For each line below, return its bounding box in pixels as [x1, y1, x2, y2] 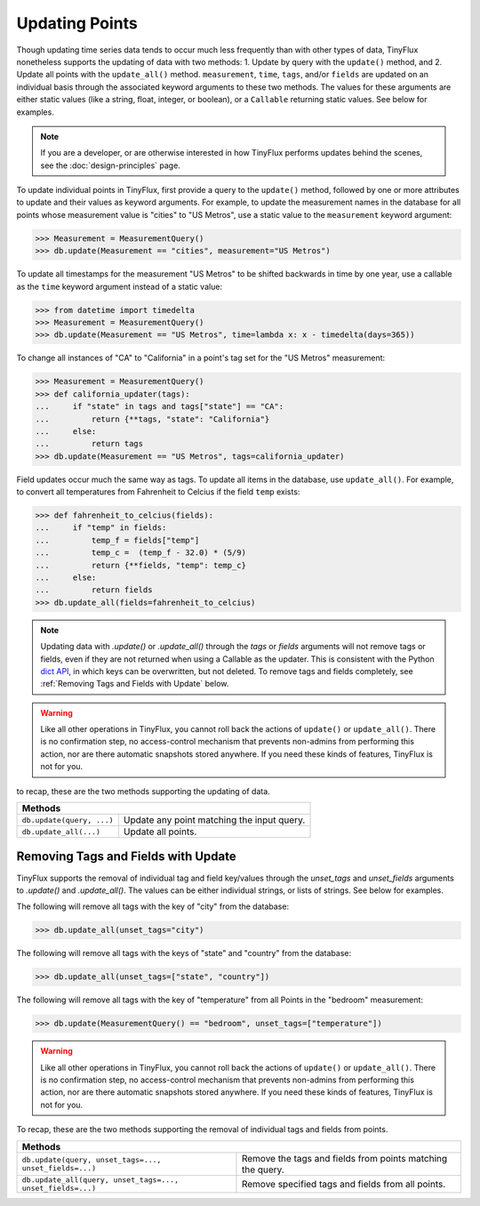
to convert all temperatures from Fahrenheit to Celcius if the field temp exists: [16, 486, 300, 497]
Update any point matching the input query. [123, 814, 306, 826]
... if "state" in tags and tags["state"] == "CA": [35, 401, 284, 412]
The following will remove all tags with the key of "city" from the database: [16, 901, 289, 912]
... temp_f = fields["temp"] [35, 535, 200, 545]
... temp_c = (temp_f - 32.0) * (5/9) [35, 548, 246, 558]
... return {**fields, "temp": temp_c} [35, 560, 246, 570]
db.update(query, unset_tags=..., [21, 1154, 162, 1164]
